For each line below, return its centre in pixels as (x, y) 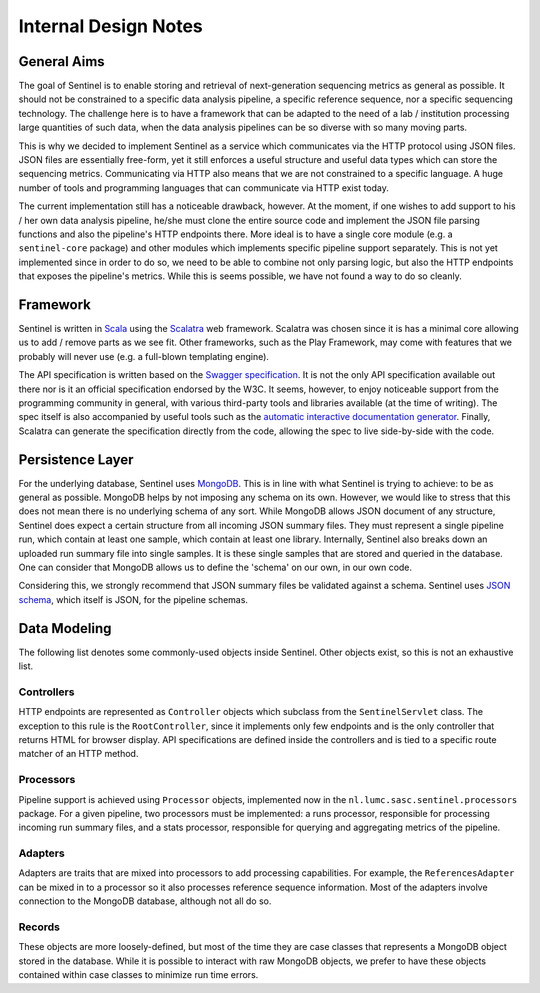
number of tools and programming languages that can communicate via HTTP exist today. (204, 187)
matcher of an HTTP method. (78, 754)
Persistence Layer (76, 459)
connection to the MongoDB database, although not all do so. (145, 901)
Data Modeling (65, 628)
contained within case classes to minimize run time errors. (138, 975)
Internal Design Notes (111, 26)
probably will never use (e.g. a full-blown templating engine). (144, 356)
